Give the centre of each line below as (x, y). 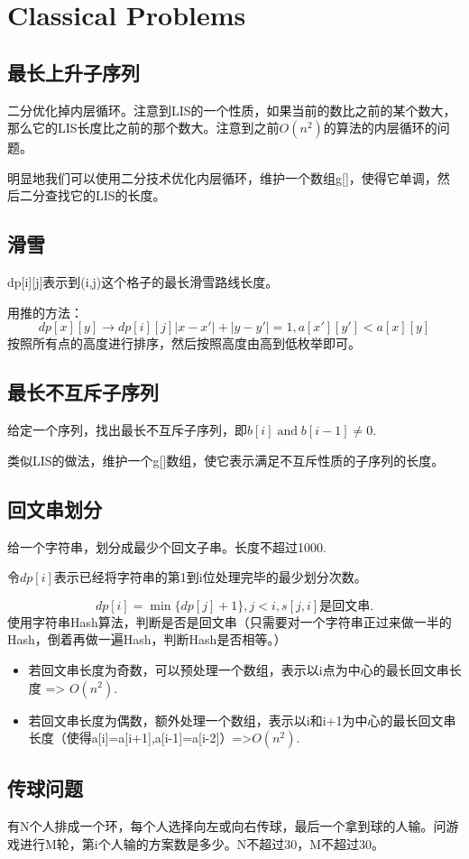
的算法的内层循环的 (380, 128)
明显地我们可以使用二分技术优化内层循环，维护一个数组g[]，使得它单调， (222, 177)
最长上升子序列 (74, 72)
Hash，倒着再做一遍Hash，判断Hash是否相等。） (147, 639)
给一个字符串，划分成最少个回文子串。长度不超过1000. (167, 546)
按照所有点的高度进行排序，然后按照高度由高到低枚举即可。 (184, 343)
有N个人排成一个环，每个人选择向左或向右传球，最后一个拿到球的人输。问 (227, 826)
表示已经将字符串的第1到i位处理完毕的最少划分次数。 (210, 577)
